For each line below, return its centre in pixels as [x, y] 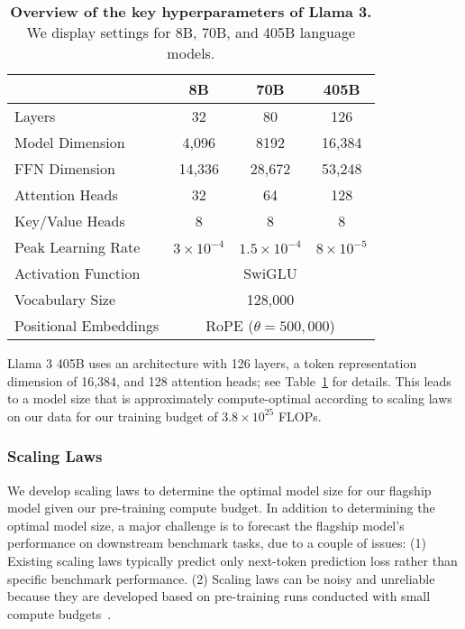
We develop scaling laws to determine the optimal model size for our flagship [219, 490]
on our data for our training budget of [113, 416]
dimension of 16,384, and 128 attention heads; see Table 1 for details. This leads [229, 380]
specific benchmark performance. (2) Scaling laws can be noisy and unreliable [221, 578]
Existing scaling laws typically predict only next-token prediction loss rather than [232, 560]
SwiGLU [270, 273]
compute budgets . [59, 613]
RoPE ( [230, 325]
